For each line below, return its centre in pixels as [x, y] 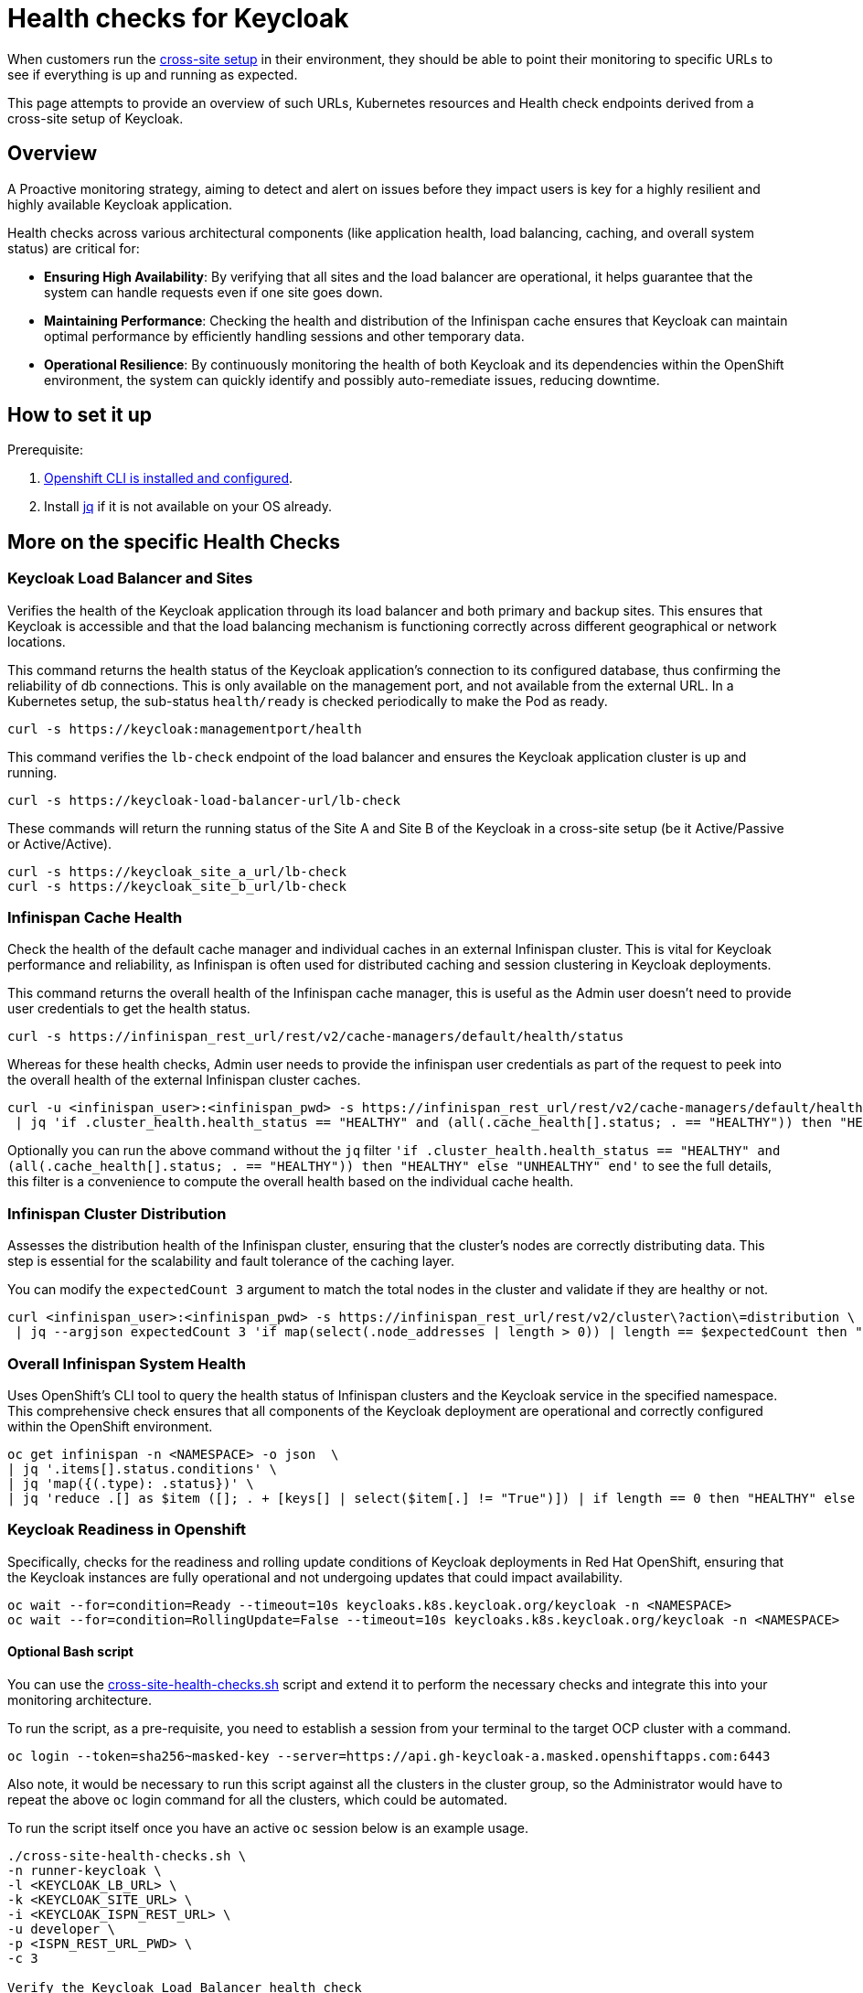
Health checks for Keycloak [178, 18]
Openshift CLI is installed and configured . [169, 478]
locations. [37, 641]
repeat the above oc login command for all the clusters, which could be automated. [258, 1799]
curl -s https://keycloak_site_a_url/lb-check [177, 871]
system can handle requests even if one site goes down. [213, 292]
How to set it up [80, 415]
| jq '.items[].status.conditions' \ [143, 1468]
